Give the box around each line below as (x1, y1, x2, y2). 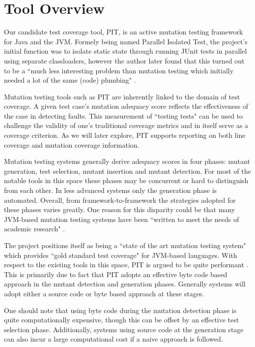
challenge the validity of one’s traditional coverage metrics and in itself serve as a (4, 120, 249, 130)
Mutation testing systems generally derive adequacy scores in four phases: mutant (4, 156, 250, 166)
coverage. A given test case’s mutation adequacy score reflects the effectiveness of (4, 101, 249, 111)
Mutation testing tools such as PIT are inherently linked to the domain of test (4, 91, 240, 101)
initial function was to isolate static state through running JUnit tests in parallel (4, 46, 247, 56)
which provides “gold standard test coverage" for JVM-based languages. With (4, 250, 237, 260)
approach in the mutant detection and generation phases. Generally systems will (4, 279, 246, 289)
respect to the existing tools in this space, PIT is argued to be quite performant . (4, 259, 249, 270)
